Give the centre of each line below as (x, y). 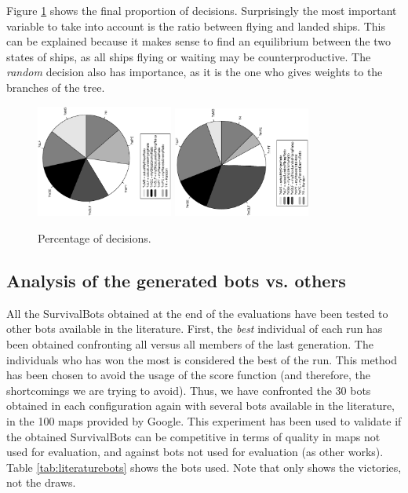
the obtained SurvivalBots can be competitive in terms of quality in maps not (193, 436)
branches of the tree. (56, 87)
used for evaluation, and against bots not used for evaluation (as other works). (195, 452)
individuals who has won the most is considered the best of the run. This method (202, 359)
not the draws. (41, 482)
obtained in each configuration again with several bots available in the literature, (201, 405)
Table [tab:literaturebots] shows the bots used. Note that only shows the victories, (204, 467)
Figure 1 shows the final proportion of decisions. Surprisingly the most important (202, 10)
